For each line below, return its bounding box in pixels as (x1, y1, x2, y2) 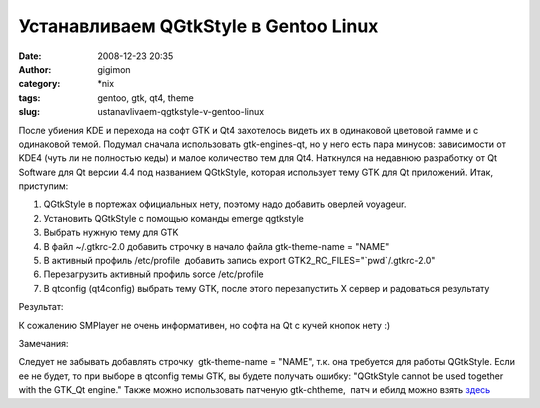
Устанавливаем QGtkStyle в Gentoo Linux (18, 15, 379, 37)
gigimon (97, 63, 131, 75)
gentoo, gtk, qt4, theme (97, 91, 194, 104)
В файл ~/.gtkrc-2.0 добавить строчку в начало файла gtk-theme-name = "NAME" (43, 240, 390, 252)
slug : (18, 106, 40, 118)
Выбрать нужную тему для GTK (43, 226, 179, 239)
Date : (18, 50, 42, 62)
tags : (18, 91, 41, 104)
